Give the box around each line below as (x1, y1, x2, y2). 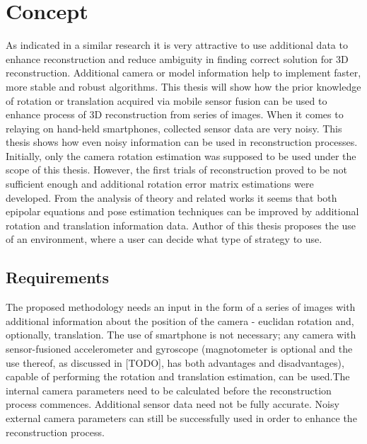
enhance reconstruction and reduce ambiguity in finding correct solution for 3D (6, 51, 349, 66)
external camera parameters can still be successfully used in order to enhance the (6, 410, 357, 425)
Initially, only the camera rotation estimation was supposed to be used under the (6, 148, 356, 163)
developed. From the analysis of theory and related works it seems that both (6, 190, 337, 205)
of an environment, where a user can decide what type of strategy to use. (6, 232, 322, 246)
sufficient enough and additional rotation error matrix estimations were (6, 176, 314, 191)
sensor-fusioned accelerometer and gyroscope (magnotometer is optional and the (6, 341, 353, 356)
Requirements (6, 266, 109, 288)
